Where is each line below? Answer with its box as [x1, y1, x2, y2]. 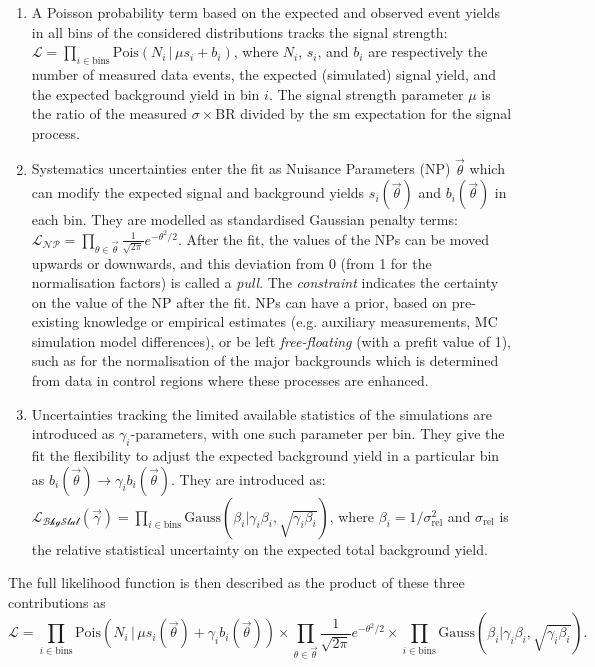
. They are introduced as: [171, 468, 326, 489]
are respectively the [368, 41, 488, 62]
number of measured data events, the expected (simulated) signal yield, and [31, 63, 497, 84]
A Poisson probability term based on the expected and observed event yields [31, 2, 500, 22]
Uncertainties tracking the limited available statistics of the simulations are [31, 403, 493, 424]
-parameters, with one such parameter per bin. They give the [130, 423, 505, 444]
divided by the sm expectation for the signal [240, 103, 512, 124]
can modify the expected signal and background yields [31, 182, 365, 203]
